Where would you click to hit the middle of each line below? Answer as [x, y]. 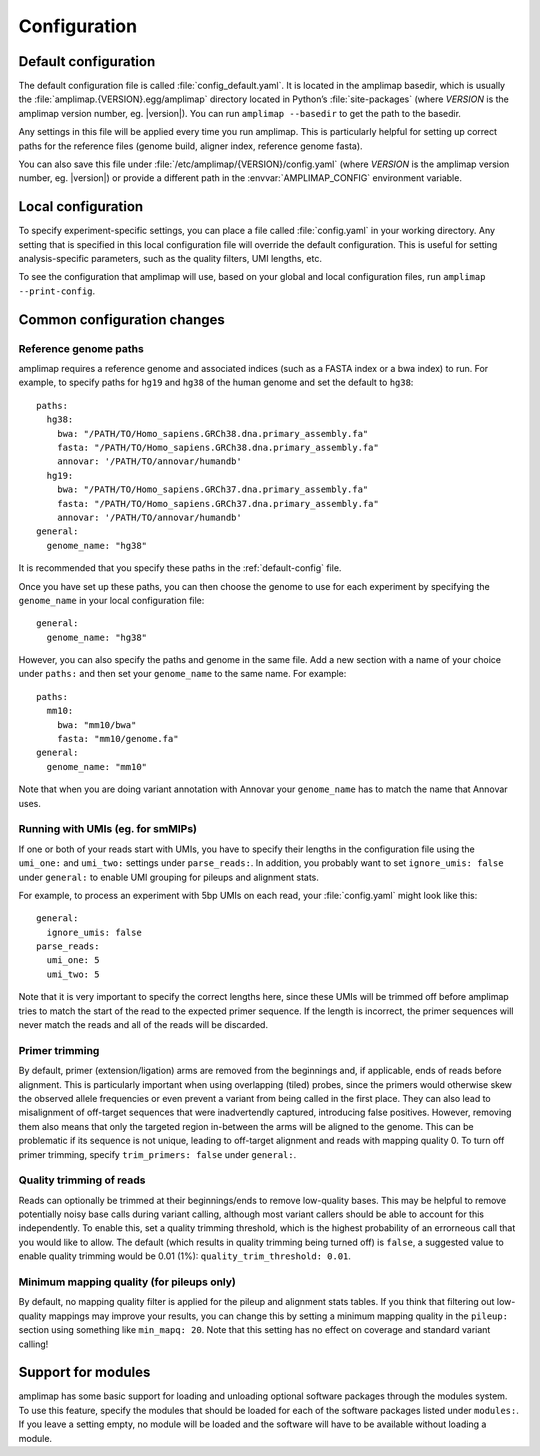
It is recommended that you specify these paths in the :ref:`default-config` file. [180, 568]
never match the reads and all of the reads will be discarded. [143, 1025]
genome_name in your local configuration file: [111, 600]
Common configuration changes [121, 319]
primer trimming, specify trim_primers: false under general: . [157, 1154]
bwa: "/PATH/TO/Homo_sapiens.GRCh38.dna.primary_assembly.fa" [212, 433]
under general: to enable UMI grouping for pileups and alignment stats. [169, 877]
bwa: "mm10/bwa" [96, 724]
